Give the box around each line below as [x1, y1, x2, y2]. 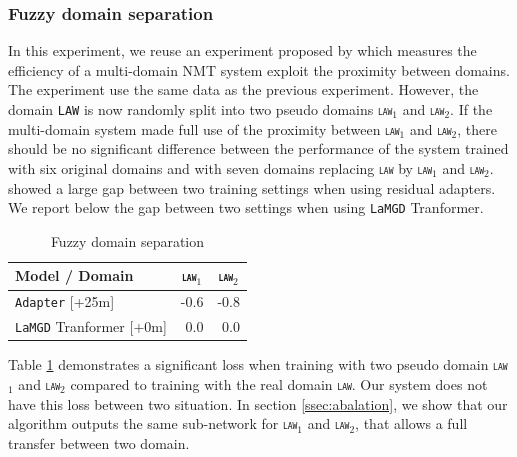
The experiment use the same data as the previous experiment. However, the [8, 79, 479, 100]
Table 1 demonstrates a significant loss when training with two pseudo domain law [8, 354, 508, 375]
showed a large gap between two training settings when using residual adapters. [8, 177, 496, 198]
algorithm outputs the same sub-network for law [8, 413, 298, 434]
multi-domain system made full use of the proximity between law [8, 118, 400, 139]
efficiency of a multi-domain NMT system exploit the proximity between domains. [8, 59, 510, 80]
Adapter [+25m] [15, 291, 115, 312]
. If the [450, 99, 493, 119]
